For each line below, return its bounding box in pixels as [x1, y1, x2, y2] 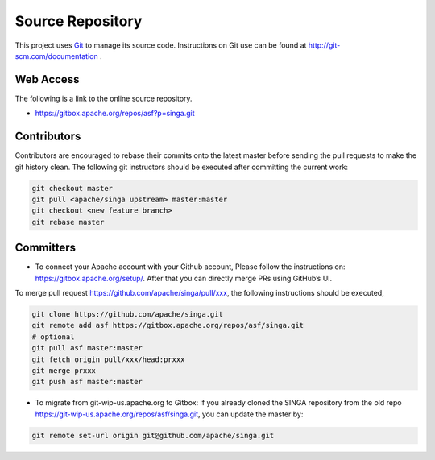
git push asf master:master [31, 377, 143, 387]
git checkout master [31, 184, 113, 193]
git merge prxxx [31, 366, 97, 375]
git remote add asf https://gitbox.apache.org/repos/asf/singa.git [31, 321, 304, 330]
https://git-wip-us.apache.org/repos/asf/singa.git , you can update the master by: [35, 409, 304, 419]
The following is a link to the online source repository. [14, 93, 193, 103]
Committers [14, 241, 77, 255]
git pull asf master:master [31, 343, 143, 353]
